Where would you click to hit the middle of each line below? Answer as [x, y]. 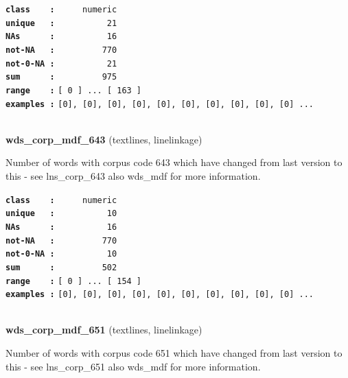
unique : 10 [61, 214]
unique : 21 [61, 23]
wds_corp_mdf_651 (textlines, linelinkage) [104, 330]
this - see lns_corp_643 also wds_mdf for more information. [133, 176]
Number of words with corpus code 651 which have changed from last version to [174, 353]
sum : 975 [61, 77]
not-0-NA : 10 [61, 254]
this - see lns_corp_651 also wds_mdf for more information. [133, 366]
